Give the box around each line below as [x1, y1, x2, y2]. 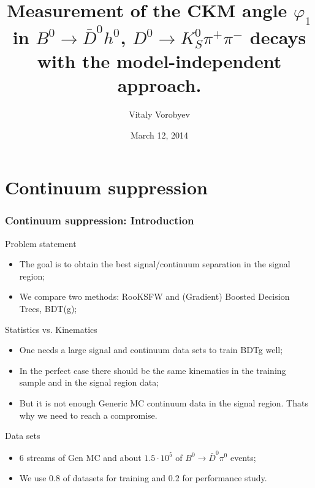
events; [230, 451, 256, 463]
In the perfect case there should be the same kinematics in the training [19, 364, 286, 376]
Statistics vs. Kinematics [5, 322, 97, 335]
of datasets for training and [63, 471, 166, 484]
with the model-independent [37, 48, 282, 73]
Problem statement [5, 237, 77, 250]
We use [19, 471, 47, 484]
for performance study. [182, 471, 267, 484]
